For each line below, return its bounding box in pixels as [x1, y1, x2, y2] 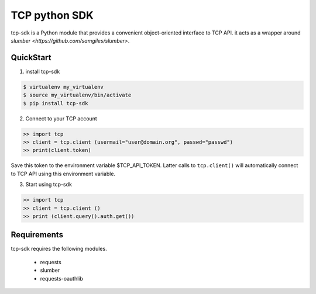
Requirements [11, 230, 64, 240]
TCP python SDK [11, 9, 94, 22]
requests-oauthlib [40, 275, 83, 282]
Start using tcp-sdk [25, 181, 73, 188]
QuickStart [11, 53, 52, 63]
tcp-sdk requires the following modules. [11, 245, 108, 253]
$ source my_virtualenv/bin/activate [23, 92, 132, 99]
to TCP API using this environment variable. [11, 170, 116, 177]
